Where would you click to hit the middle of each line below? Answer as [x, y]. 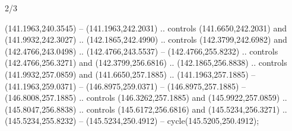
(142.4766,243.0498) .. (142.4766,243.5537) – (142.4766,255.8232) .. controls [142, 51]
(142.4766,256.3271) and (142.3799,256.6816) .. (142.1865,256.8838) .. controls [146, 63]
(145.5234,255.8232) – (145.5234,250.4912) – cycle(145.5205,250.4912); [132, 121]
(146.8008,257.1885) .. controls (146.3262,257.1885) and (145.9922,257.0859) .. [146, 98]
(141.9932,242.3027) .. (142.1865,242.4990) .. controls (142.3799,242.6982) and [146, 39]
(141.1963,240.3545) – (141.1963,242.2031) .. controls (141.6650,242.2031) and [146, 28]
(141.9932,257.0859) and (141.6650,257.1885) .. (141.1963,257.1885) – [130, 74]
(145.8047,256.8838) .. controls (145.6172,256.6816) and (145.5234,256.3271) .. [146, 109]
